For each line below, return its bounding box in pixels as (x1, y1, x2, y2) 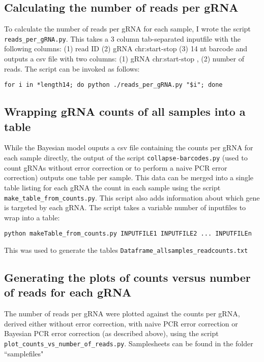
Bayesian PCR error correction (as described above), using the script (4, 328, 219, 339)
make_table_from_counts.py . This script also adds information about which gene (4, 192, 260, 203)
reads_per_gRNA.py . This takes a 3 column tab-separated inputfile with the (4, 33, 241, 44)
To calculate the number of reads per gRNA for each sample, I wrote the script (4, 23, 251, 34)
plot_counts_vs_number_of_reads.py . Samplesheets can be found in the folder (4, 338, 253, 349)
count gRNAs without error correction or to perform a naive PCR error (4, 162, 227, 173)
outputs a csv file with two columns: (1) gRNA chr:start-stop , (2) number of (4, 53, 245, 64)
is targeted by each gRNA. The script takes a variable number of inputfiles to (4, 202, 246, 213)
